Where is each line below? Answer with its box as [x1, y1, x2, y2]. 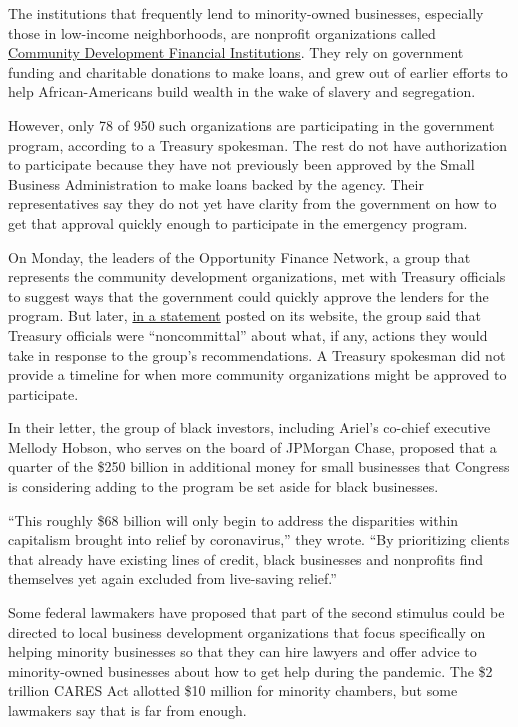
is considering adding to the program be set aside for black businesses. [8, 476, 439, 497]
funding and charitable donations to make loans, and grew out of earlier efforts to [8, 61, 508, 82]
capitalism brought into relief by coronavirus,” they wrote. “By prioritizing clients [8, 529, 510, 550]
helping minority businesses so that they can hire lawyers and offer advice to [8, 641, 477, 662]
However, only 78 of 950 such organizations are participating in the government [8, 114, 495, 135]
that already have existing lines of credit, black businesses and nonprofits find [8, 548, 484, 569]
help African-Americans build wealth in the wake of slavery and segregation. [8, 81, 476, 102]
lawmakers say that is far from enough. [8, 700, 247, 720]
